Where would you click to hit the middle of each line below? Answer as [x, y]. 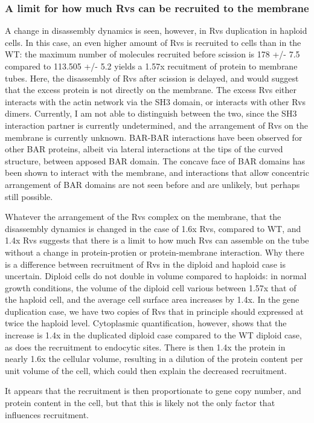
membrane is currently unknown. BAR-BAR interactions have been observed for [154, 137]
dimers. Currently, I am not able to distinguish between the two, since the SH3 [151, 113]
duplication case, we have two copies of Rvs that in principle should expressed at [154, 311]
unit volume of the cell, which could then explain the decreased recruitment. [146, 370]
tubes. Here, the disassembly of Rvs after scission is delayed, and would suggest [152, 78]
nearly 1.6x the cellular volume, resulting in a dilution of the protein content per [154, 359]
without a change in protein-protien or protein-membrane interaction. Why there [155, 252]
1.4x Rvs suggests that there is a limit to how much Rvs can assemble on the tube [157, 240]
